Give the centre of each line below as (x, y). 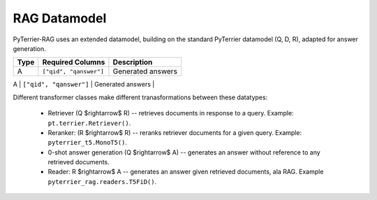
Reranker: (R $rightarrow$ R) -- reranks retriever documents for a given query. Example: (175, 132)
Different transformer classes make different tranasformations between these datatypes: (140, 97)
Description (133, 62)
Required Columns (74, 62)
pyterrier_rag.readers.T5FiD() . (102, 181)
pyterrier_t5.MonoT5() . (88, 143)
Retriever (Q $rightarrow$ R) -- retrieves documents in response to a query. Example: (171, 113)
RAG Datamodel (60, 18)
